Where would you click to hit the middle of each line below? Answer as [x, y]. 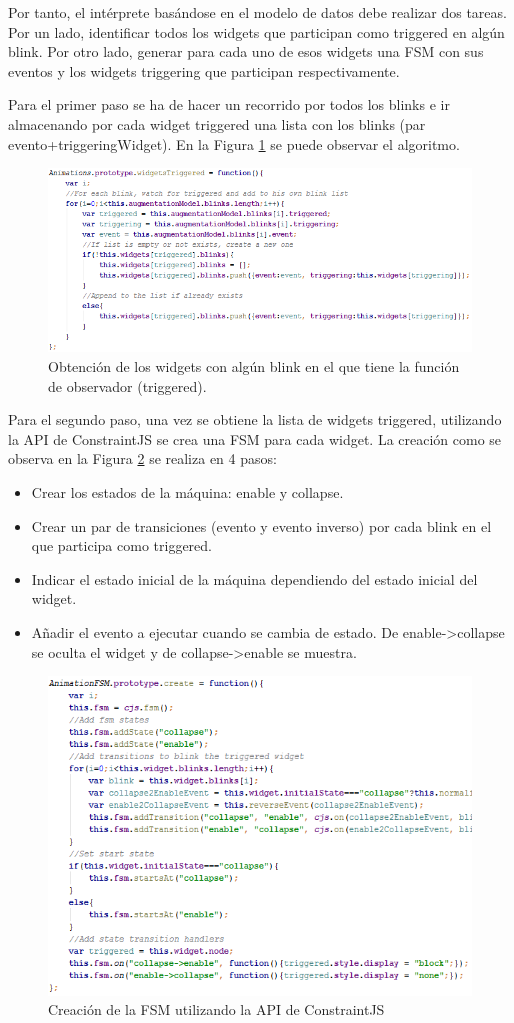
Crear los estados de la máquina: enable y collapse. [187, 492]
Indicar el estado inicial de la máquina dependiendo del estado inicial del [254, 578]
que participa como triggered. [121, 545]
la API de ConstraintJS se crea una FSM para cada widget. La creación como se [255, 438]
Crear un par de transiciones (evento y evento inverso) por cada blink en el [261, 525]
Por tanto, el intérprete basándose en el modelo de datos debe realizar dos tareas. [257, 12]
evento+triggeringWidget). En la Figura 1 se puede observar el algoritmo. [234, 143]
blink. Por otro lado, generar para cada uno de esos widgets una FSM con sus [246, 51]
